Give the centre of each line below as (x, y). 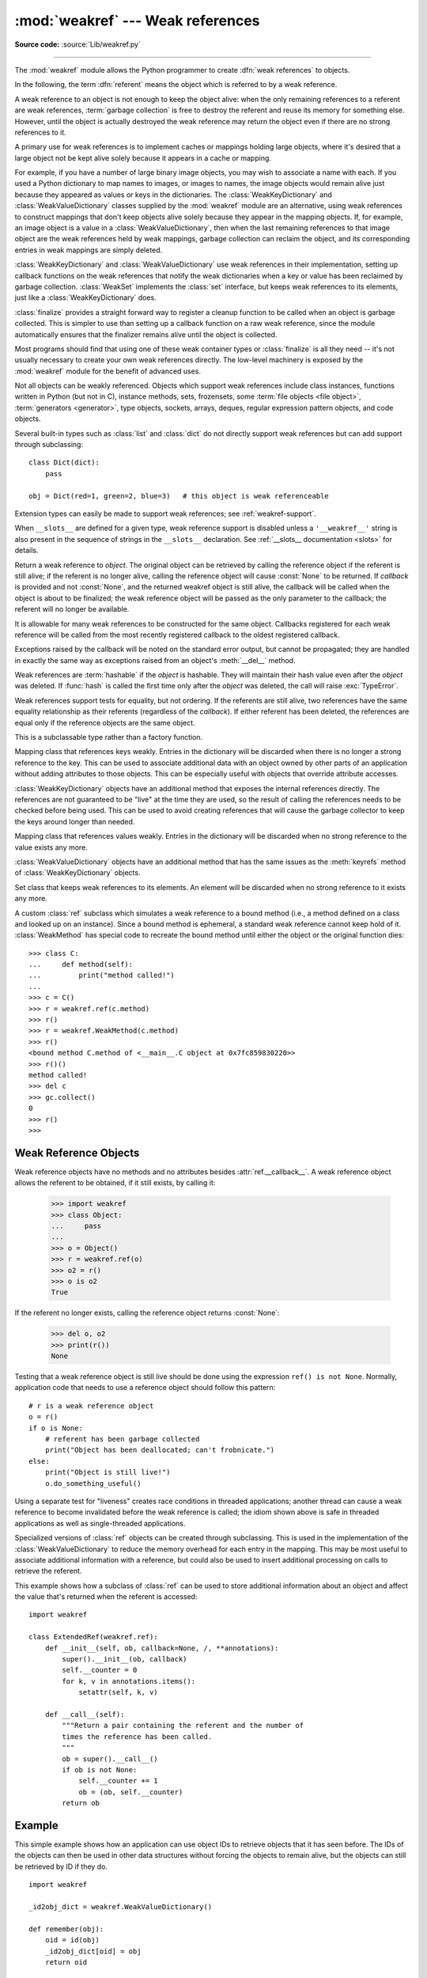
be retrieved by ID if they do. (61, 1866)
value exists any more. (51, 847)
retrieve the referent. (48, 1571)
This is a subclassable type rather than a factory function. (109, 737)
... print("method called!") (102, 976)
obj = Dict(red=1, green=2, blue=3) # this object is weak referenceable (179, 496)
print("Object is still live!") (108, 1472)
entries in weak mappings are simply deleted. (89, 250)
